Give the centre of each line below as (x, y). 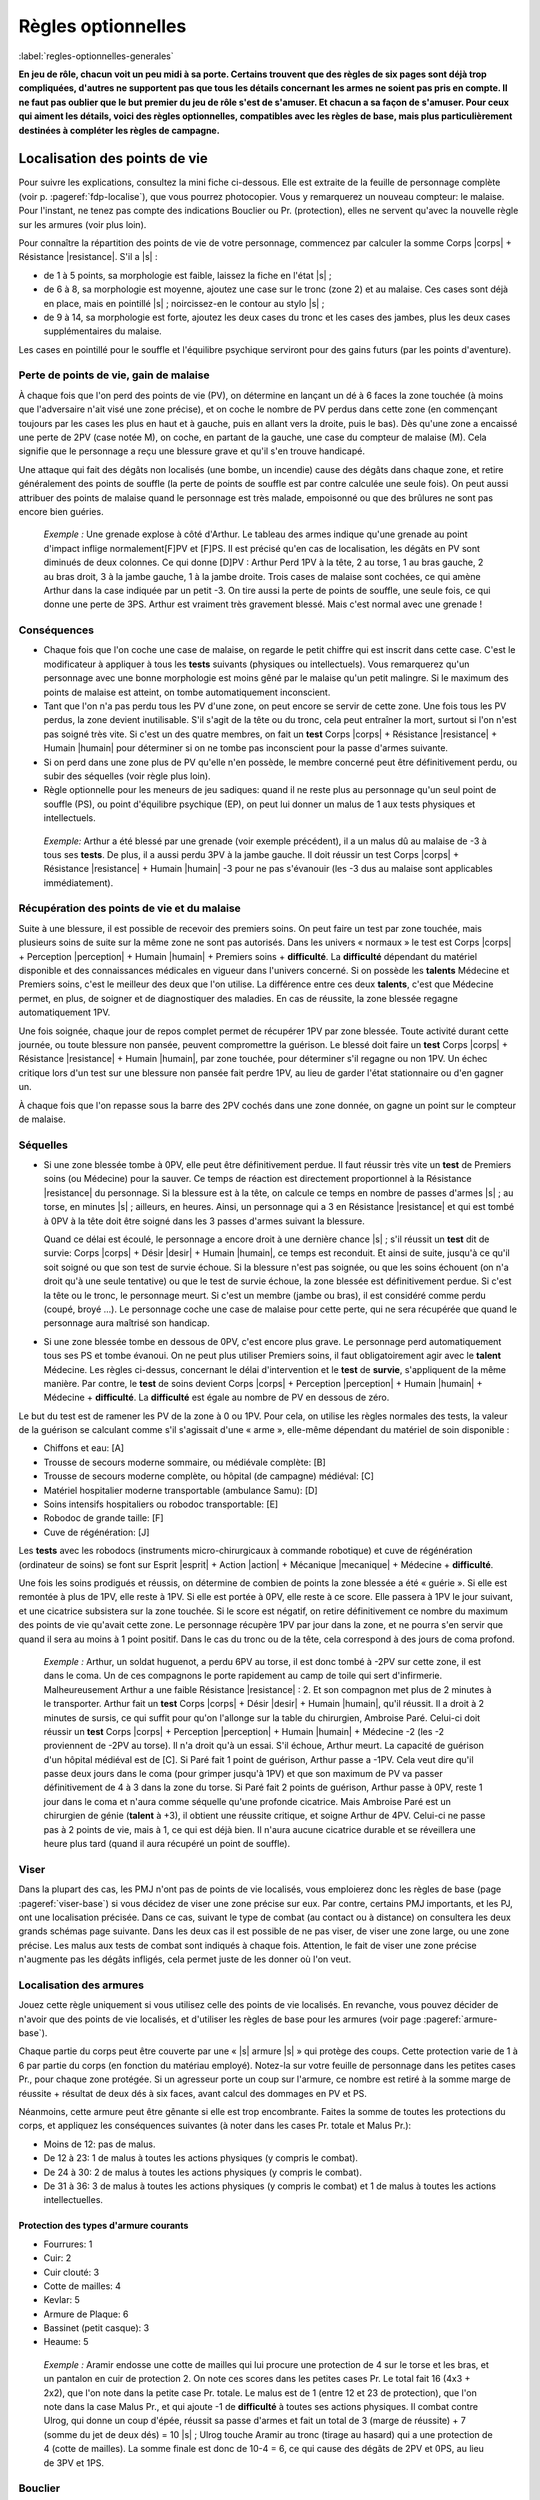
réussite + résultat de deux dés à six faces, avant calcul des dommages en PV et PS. (192, 2093)
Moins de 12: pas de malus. (99, 2144)
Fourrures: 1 (68, 2244)
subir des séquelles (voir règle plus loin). (127, 776)
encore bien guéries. (61, 511)
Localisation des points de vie (113, 158)
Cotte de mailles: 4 (82, 2286)
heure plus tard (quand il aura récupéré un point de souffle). (166, 1844)
